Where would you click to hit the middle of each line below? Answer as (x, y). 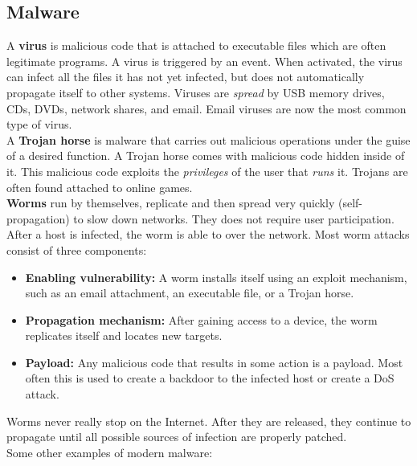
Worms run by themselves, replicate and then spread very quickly (171, 203)
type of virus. (39, 124)
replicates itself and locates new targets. (124, 335)
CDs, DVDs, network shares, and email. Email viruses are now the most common (206, 108)
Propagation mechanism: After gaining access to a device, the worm (201, 319)
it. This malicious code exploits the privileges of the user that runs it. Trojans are (207, 171)
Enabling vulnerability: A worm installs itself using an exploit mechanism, (216, 277)
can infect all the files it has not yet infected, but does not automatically (186, 77)
